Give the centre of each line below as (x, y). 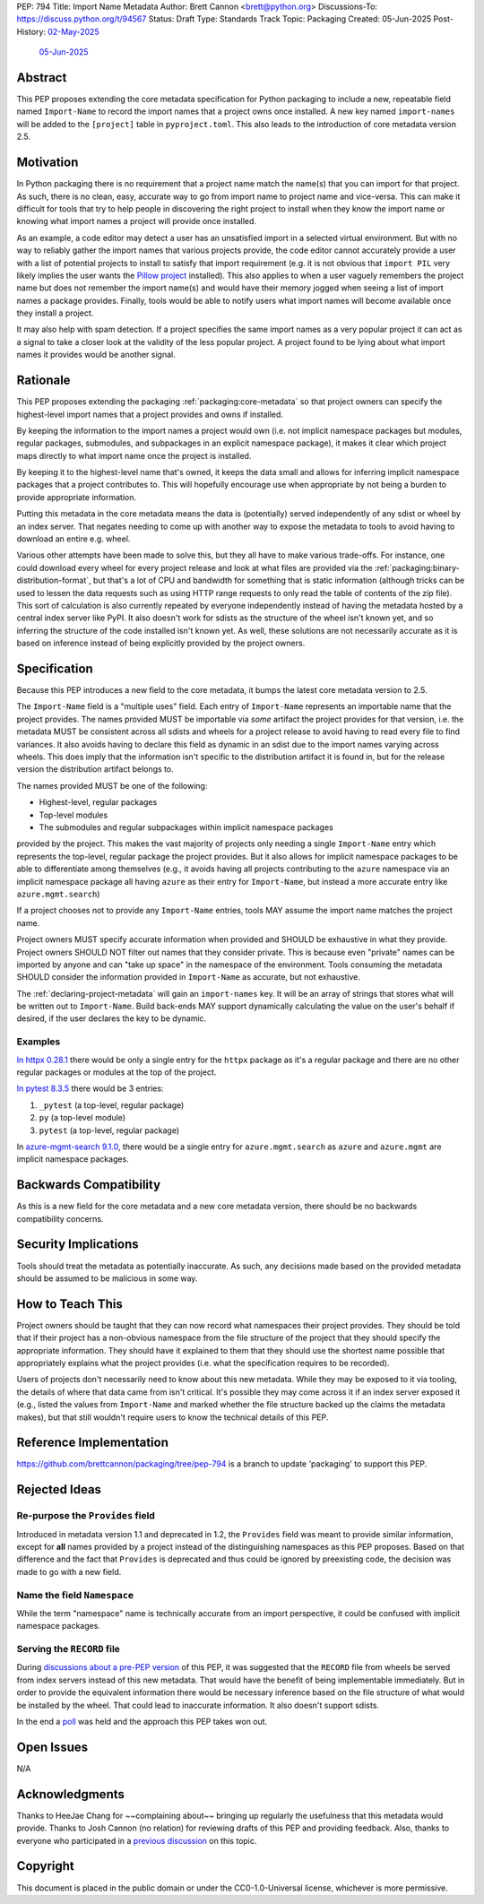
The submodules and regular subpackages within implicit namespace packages (186, 827)
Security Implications (78, 1245)
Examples (39, 1042)
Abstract (42, 78)
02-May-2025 (73, 31)
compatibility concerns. (60, 1218)
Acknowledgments (71, 1794)
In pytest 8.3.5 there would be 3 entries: (90, 1088)
